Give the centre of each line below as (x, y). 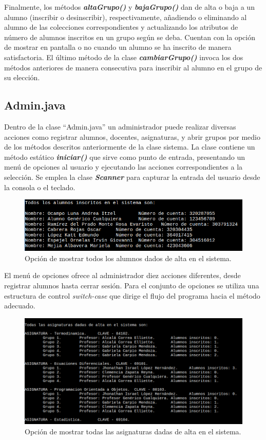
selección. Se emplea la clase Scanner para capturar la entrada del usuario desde (132, 177)
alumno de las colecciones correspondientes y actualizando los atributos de (121, 27)
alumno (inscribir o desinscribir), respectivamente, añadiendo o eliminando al (126, 17)
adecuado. (20, 306)
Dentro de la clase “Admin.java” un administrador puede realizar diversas (120, 126)
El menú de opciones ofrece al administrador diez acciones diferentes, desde (122, 275)
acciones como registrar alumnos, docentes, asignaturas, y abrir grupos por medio (132, 136)
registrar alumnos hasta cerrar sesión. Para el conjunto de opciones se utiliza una (132, 285)
